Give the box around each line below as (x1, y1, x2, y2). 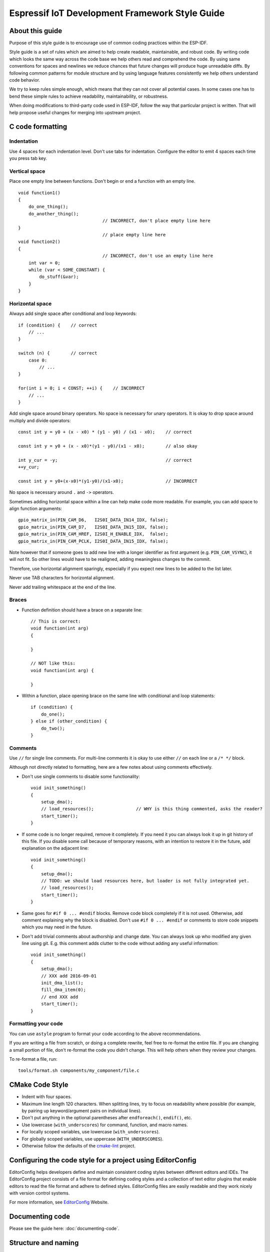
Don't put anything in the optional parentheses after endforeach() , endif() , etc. (21, 1115, 192, 1121)
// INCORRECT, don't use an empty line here (102, 253, 213, 259)
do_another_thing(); (28, 211, 79, 216)
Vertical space (9, 168, 45, 175)
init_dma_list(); (40, 980, 83, 986)
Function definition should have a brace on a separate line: (21, 606, 142, 613)
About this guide (9, 27, 62, 35)
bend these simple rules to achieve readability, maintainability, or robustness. (9, 93, 168, 99)
